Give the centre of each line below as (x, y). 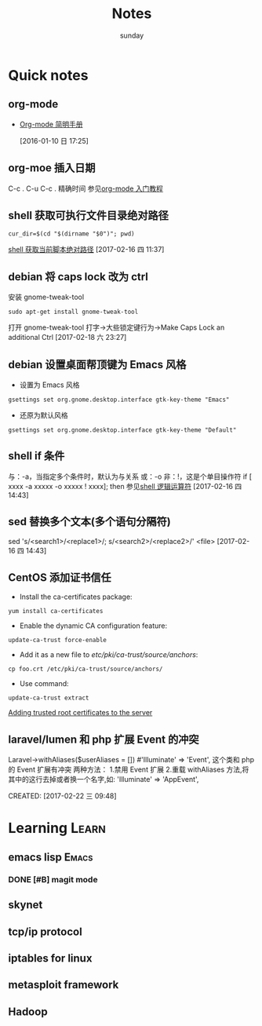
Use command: (44, 684)
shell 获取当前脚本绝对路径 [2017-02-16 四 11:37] (86, 250)
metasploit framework (64, 985)
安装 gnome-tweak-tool (46, 297)
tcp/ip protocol (45, 931)
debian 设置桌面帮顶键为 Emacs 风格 (97, 365)
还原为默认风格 (44, 415)
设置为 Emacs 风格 (49, 385)
